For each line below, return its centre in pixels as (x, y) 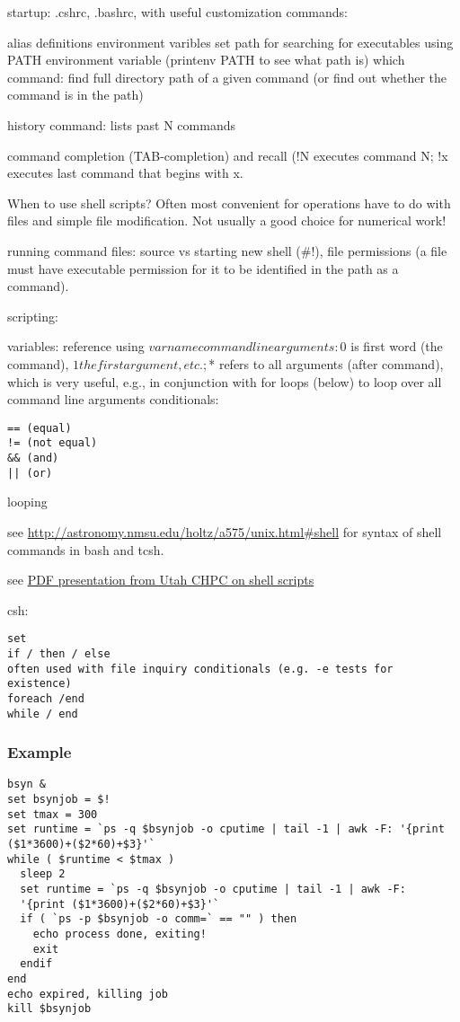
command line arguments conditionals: (113, 399)
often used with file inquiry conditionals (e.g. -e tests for (200, 669)
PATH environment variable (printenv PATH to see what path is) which (206, 60)
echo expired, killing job (88, 994)
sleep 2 (43, 874)
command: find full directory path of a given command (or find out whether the (227, 77)
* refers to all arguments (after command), (326, 363)
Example (40, 752)
